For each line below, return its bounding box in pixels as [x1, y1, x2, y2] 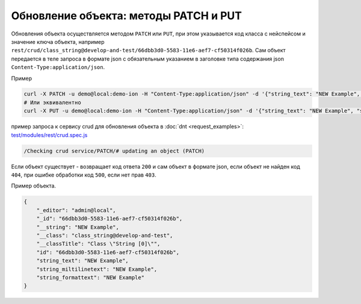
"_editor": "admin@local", [36, 207, 117, 213]
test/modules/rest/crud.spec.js [11, 131, 88, 138]
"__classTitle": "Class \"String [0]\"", [36, 240, 161, 248]
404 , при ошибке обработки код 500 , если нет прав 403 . [11, 171, 156, 178]
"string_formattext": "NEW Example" [36, 274, 144, 281]
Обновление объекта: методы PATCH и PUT [11, 9, 242, 22]
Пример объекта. [11, 182, 57, 189]
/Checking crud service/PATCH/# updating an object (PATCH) [23, 147, 205, 154]
